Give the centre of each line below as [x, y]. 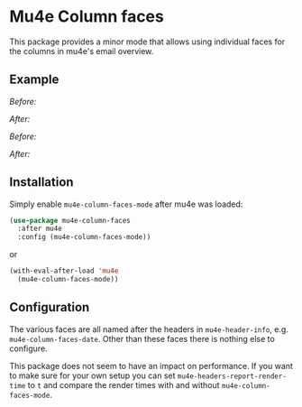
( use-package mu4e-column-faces [70, 220]
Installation [41, 182]
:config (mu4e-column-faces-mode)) [84, 237]
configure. [28, 348]
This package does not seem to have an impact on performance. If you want [151, 365]
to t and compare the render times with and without [124, 384]
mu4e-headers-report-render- [232, 376]
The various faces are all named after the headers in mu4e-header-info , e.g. [149, 329]
